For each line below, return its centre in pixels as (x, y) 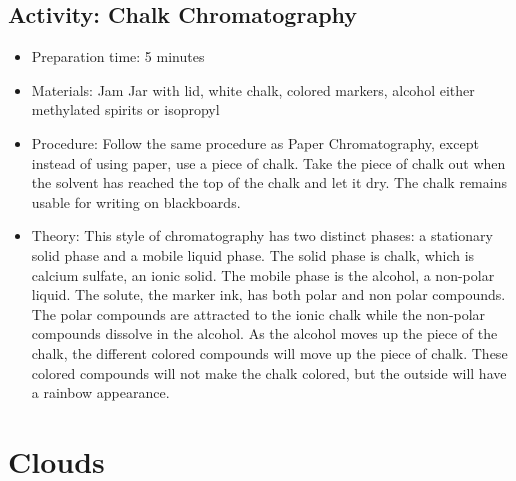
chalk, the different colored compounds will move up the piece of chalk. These (269, 352)
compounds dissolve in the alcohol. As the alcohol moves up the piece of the (264, 333)
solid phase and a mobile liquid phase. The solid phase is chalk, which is (253, 254)
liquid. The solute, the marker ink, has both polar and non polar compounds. (268, 294)
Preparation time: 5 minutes (118, 56)
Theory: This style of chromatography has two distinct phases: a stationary (262, 235)
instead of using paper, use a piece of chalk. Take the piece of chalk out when (268, 162)
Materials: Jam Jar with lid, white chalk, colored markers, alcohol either (253, 89)
